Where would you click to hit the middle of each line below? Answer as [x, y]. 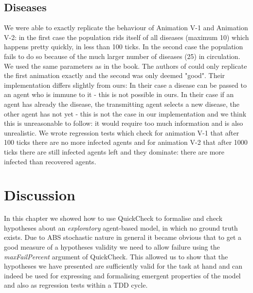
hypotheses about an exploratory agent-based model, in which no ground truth [121, 227]
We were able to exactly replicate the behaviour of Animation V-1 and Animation [126, 28]
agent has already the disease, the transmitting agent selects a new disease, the [122, 104]
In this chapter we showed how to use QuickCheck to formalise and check [113, 218]
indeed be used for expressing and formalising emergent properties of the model [122, 275]
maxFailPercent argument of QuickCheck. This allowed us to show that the [116, 256]
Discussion [40, 195]
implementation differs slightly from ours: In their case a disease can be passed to [125, 85]
